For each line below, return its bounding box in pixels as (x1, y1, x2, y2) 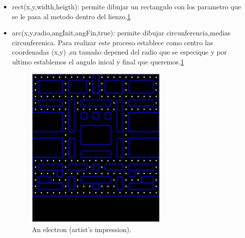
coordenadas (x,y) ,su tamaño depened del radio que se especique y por (12, 47, 227, 57)
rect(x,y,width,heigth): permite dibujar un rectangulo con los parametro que (12, 1, 242, 11)
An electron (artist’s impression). (31, 224, 132, 234)
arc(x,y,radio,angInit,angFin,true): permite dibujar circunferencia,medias (12, 28, 231, 38)
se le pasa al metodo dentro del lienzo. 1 (12, 11, 131, 21)
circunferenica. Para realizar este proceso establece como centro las (12, 37, 213, 47)
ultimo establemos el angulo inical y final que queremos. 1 (12, 56, 184, 66)
